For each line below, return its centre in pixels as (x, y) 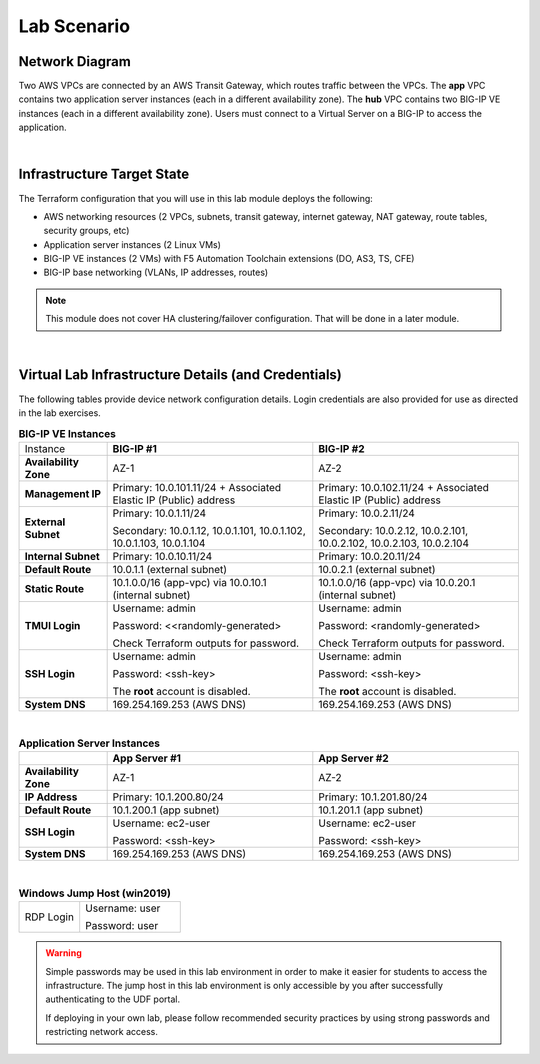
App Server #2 (353, 758)
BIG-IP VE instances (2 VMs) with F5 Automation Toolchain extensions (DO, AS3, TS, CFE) (229, 259)
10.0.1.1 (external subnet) (170, 569)
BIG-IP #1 (134, 448)
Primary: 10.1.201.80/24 (373, 797)
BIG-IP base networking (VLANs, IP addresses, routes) (156, 272)
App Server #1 (147, 758)
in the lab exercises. (60, 412)
